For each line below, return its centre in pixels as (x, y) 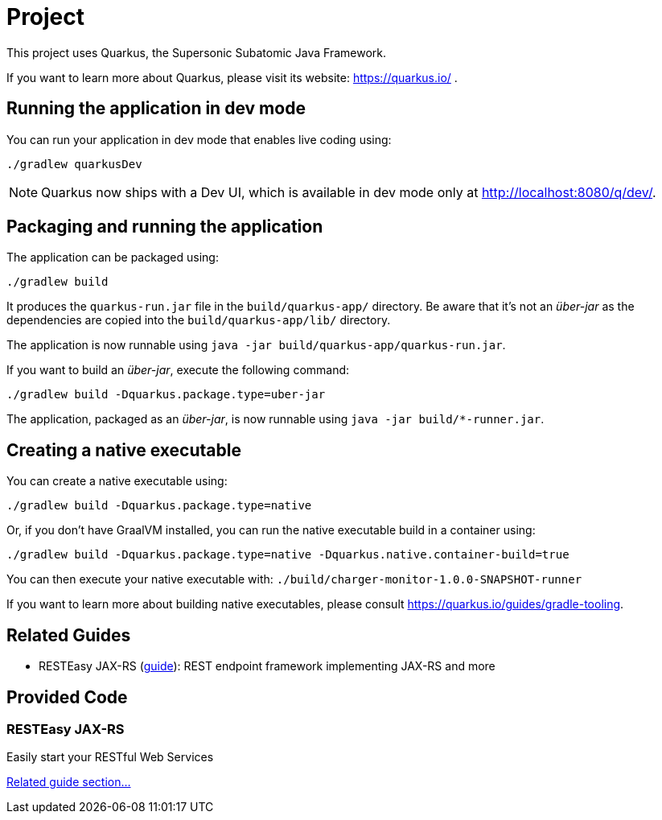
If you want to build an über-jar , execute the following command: (178, 370)
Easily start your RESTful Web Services (110, 757)
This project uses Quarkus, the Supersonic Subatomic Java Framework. (196, 52)
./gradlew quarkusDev (74, 164)
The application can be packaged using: (113, 258)
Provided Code (67, 697)
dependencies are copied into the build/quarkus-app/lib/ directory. (199, 320)
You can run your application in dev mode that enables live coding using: (199, 139)
